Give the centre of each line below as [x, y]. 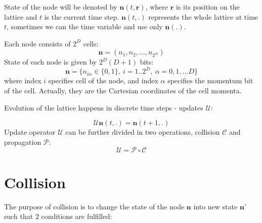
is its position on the [208, 7]
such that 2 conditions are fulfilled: [58, 216]
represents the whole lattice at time [203, 16]
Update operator [30, 132]
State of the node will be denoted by [61, 7]
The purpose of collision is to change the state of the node [94, 206]
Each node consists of [37, 43]
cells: [91, 43]
